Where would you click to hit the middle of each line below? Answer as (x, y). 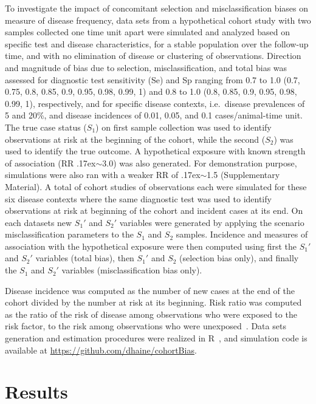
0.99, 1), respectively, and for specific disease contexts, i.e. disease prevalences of (155, 103)
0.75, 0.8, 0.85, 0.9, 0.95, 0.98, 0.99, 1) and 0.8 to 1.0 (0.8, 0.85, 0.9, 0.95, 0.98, (151, 91)
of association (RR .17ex (50, 163)
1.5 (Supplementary (243, 175)
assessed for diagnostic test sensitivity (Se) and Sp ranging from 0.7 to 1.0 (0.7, (153, 79)
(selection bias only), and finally (239, 258)
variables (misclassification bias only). (132, 270)
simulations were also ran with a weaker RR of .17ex (103, 175)
